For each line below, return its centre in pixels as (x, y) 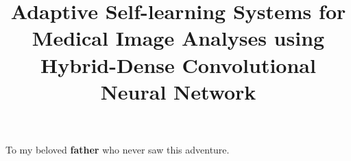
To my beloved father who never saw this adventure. (118, 149)
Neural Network (178, 91)
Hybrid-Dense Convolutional (178, 64)
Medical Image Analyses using (178, 38)
